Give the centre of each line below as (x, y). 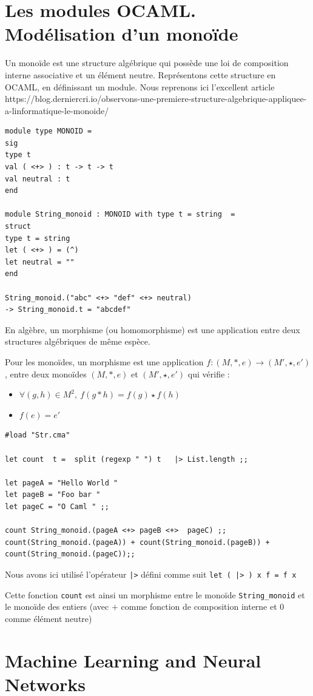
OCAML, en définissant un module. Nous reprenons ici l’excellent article (140, 86)
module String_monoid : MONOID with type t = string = (120, 215)
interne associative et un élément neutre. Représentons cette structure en (140, 74)
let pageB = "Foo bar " (53, 495)
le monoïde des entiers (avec (57, 606)
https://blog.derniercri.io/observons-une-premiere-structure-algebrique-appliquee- (156, 99)
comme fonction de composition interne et (199, 606)
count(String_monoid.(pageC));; (70, 554)
